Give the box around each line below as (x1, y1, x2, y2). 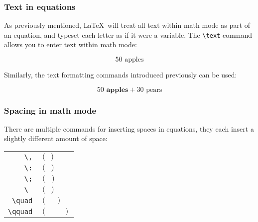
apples (125, 56, 144, 64)
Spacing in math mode (4, 104, 97, 116)
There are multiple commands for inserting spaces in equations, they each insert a (4, 123, 254, 134)
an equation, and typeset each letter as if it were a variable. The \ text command (4, 29, 253, 40)
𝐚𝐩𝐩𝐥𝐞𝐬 (106, 86, 129, 93)
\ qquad (8, 208, 33, 216)
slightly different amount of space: (4, 133, 108, 144)
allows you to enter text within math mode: (4, 39, 137, 50)
